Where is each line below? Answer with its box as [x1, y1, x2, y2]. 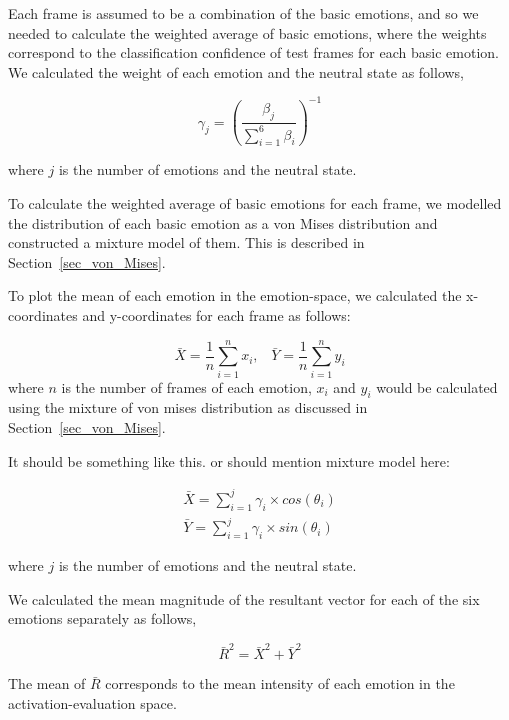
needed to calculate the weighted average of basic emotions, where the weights [8, 22, 487, 43]
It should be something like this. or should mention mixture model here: [8, 450, 450, 471]
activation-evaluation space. [8, 693, 177, 714]
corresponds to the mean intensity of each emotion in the [105, 673, 455, 694]
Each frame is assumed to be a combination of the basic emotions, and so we [8, 3, 479, 23]
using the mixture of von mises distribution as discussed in [8, 397, 368, 418]
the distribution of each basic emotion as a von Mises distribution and [8, 212, 438, 233]
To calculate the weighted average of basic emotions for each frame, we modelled [8, 193, 502, 213]
